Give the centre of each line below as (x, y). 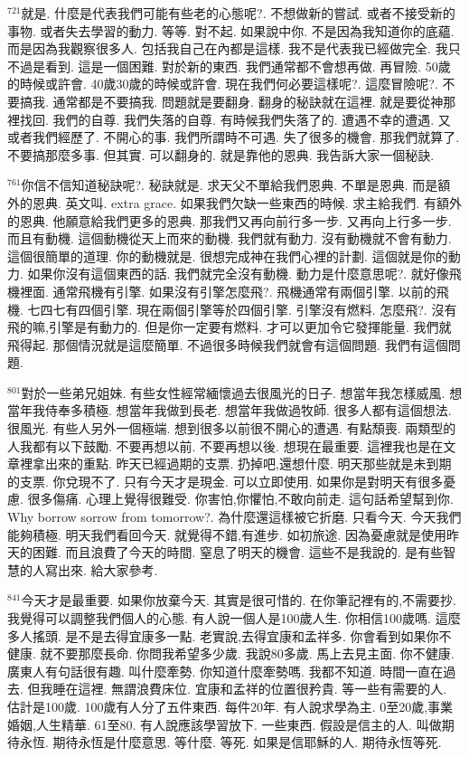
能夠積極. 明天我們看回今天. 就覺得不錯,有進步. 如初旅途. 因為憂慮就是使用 (227, 534)
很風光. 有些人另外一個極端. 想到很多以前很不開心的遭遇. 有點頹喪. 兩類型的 (232, 428)
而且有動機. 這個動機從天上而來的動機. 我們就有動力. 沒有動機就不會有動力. (230, 238)
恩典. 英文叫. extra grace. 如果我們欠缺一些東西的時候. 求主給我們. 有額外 (247, 202)
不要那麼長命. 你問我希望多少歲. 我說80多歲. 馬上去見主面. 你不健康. (253, 653)
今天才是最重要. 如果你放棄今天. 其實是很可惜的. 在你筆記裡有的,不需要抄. (239, 600)
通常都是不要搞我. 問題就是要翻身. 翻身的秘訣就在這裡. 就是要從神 (248, 101)
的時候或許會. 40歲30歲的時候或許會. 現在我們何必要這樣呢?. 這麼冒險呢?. (223, 84)
